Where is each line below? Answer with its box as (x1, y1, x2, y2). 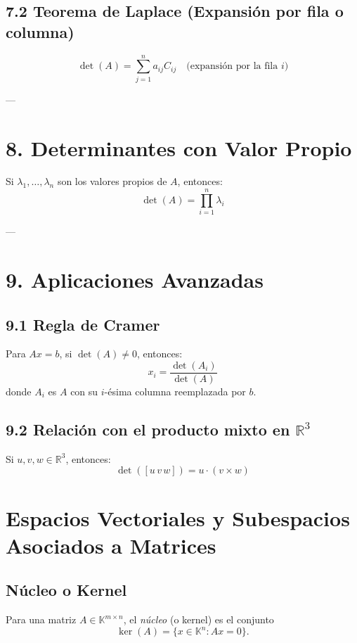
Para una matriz (6, 612, 77, 627)
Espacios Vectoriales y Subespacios (6, 503, 350, 532)
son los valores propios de (57, 174, 167, 189)
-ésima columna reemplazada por (104, 383, 246, 398)
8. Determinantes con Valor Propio (6, 133, 352, 162)
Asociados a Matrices (6, 530, 216, 559)
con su (70, 383, 98, 398)
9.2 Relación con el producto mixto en (6, 418, 290, 440)
